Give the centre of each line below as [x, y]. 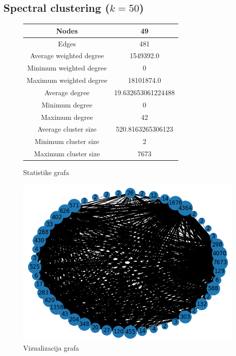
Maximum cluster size [67, 154]
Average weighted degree [67, 55]
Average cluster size [67, 129]
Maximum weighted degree [67, 80]
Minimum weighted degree [67, 68]
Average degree [67, 92]
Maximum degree [67, 117]
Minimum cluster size [67, 141]
